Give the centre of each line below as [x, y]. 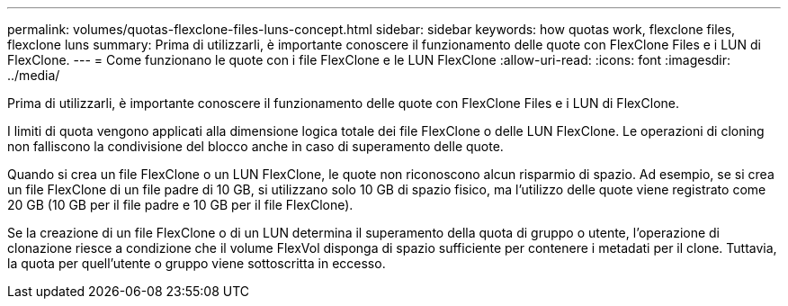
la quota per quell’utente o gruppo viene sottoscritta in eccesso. [197, 263]
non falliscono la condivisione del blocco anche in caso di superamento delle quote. [255, 146]
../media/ [34, 75]
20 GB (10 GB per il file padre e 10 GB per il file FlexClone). [180, 205]
